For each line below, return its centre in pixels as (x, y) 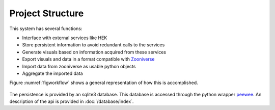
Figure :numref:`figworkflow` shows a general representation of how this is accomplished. (104, 83)
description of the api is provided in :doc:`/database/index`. (72, 101)
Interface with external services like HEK (65, 38)
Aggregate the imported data (53, 73)
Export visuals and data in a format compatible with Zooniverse (88, 59)
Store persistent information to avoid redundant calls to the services (93, 45)
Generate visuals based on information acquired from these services (94, 52)
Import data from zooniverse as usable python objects (79, 66)
